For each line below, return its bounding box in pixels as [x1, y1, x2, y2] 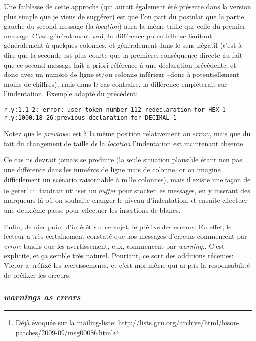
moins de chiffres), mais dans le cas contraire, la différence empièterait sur [4, 78, 227, 89]
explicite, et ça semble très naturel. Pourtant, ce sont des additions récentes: [4, 250, 234, 261]
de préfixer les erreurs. [4, 269, 71, 280]
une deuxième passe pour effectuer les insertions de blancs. [4, 205, 181, 215]
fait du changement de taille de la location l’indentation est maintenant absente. [4, 138, 245, 148]
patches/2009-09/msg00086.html [15, 327, 113, 338]
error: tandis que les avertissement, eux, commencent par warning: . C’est [4, 240, 224, 251]
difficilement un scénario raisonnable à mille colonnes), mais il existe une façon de [4, 174, 251, 184]
